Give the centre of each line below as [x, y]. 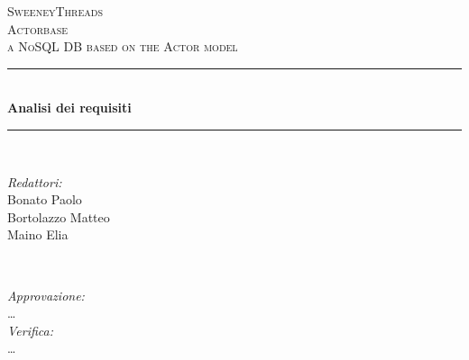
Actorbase [38, 28]
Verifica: [31, 330]
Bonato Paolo [45, 199]
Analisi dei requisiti [69, 108]
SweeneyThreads [55, 11]
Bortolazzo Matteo [59, 216]
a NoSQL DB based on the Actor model [123, 46]
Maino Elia [38, 234]
